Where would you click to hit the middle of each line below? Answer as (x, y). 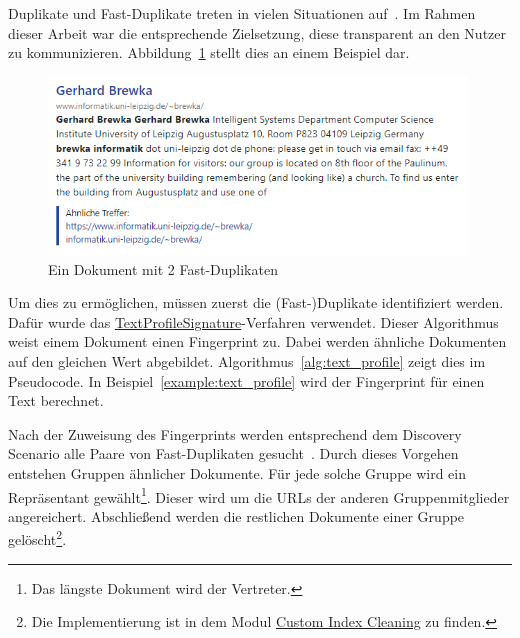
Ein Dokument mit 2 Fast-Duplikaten (163, 268)
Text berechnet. (56, 400)
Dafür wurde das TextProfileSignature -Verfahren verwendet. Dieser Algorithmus (253, 321)
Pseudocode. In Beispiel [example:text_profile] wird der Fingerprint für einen (246, 380)
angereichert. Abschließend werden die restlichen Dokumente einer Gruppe (236, 515)
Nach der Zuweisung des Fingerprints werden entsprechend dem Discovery (235, 433)
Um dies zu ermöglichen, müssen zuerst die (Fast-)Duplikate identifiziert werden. (256, 302)
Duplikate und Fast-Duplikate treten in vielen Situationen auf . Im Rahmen (242, 13)
